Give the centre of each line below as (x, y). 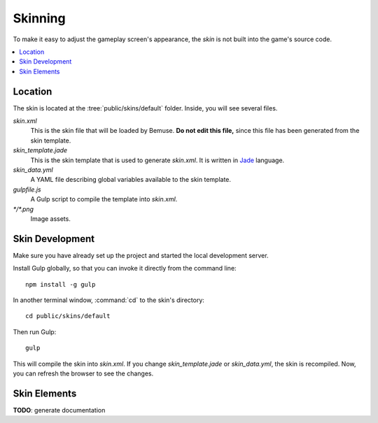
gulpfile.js (27, 189)
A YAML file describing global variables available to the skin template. (131, 180)
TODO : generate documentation (59, 410)
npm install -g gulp (61, 284)
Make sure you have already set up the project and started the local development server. (141, 255)
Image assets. (51, 218)
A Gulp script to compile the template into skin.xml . (104, 199)
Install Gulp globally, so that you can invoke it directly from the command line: (125, 268)
